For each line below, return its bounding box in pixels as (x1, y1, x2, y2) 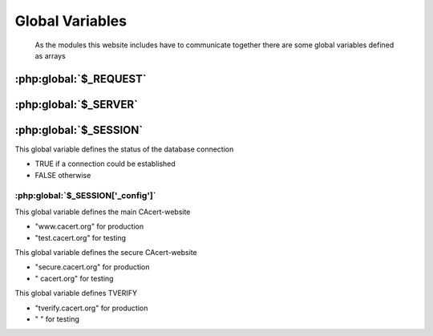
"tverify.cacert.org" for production (34, 303, 148, 313)
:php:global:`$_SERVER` (14, 97, 138, 111)
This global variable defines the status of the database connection (14, 144, 234, 154)
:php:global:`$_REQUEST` (14, 72, 148, 86)
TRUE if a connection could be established (34, 159, 176, 168)
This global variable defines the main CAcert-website (14, 207, 191, 217)
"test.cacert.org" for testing (34, 233, 127, 242)
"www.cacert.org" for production (34, 221, 144, 232)
